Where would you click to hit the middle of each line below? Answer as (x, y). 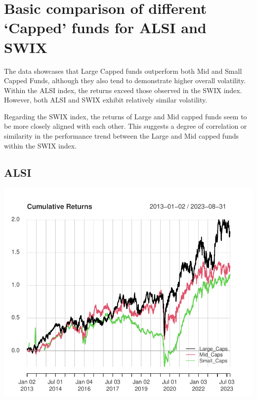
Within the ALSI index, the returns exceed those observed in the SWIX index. (123, 90)
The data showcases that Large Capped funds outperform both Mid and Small (123, 71)
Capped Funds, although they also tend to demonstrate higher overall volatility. (125, 80)
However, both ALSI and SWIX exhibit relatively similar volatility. (106, 100)
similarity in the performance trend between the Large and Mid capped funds (122, 136)
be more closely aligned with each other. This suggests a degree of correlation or (126, 126)
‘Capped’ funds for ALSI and (105, 27)
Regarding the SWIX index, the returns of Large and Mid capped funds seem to (126, 116)
